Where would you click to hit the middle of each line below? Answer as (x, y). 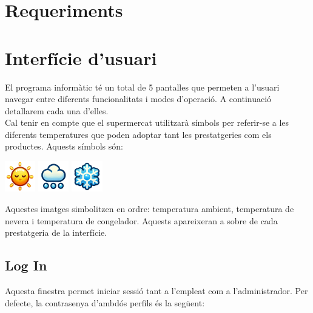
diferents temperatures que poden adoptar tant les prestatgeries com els (138, 134)
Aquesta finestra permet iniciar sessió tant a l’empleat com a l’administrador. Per (156, 291)
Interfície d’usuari (81, 57)
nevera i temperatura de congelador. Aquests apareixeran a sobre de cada (141, 220)
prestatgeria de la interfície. (56, 232)
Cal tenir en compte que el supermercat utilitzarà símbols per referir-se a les (147, 122)
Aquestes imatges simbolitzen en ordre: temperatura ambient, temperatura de (150, 209)
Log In (26, 265)
